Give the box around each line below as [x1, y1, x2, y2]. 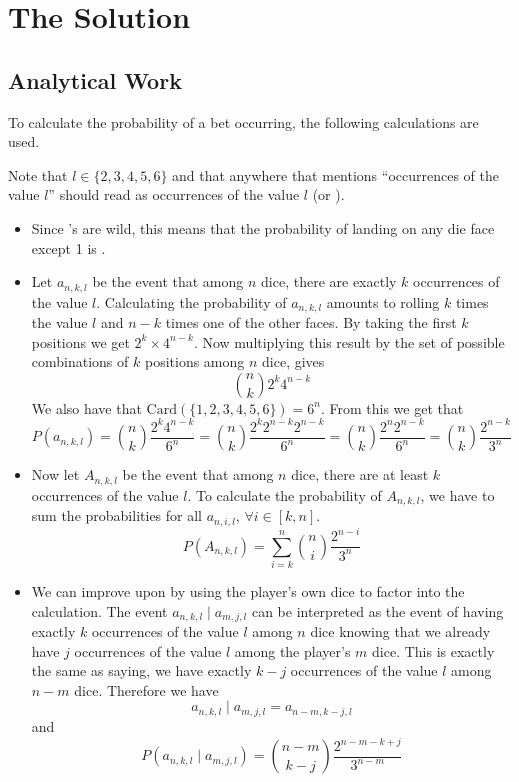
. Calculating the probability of [96, 291, 287, 312]
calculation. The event [31, 600, 168, 621]
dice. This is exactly [372, 640, 495, 661]
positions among [144, 351, 245, 372]
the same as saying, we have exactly [31, 660, 252, 681]
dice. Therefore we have [74, 679, 219, 700]
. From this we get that [320, 397, 464, 418]
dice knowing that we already [310, 621, 491, 642]
